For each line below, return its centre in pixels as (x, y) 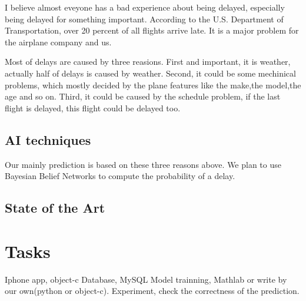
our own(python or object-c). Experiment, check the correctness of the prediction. (152, 291)
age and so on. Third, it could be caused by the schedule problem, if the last (143, 96)
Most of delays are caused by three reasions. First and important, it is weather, (148, 62)
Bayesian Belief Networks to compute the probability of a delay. (120, 176)
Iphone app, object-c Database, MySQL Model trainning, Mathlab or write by (146, 279)
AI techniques (48, 139)
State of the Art (55, 208)
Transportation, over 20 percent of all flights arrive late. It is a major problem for (152, 30)
